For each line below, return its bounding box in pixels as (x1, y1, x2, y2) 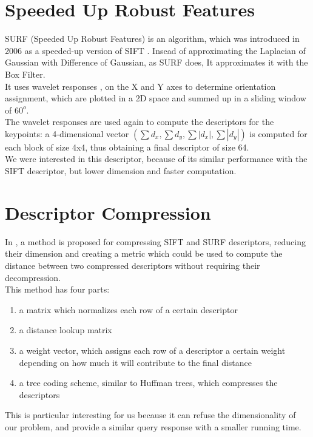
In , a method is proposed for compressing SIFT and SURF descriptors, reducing (5, 235, 306, 248)
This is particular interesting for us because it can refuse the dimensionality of (5, 408, 296, 421)
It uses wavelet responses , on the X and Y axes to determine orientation (5, 80, 276, 92)
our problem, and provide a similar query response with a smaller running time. (5, 420, 301, 433)
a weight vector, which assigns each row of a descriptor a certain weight (19, 344, 286, 356)
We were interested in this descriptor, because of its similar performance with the (5, 152, 308, 165)
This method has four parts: (5, 283, 110, 296)
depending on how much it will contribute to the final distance (19, 356, 252, 368)
